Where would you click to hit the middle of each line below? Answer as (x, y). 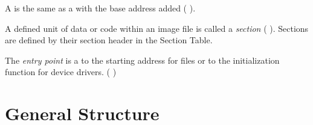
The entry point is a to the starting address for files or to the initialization (142, 60)
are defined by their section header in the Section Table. (109, 40)
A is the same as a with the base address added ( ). (100, 8)
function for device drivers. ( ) (61, 72)
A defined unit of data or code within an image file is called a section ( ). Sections (157, 28)
